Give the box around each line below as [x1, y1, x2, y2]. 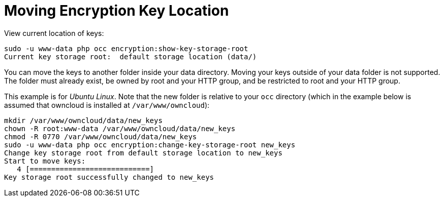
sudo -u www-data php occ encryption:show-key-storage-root [4, 44, 248, 53]
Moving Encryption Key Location [4, 2, 229, 19]
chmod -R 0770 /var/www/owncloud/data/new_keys [4, 132, 197, 141]
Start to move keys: [4, 156, 86, 165]
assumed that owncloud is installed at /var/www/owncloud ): [4, 100, 210, 109]
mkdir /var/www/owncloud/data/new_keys [4, 116, 163, 125]
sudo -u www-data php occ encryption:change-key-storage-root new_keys [4, 140, 296, 149]
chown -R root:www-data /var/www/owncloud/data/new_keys [4, 124, 236, 133]
